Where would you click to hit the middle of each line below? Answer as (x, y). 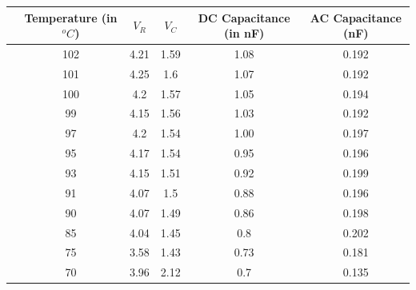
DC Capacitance (244, 17)
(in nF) (244, 33)
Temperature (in (71, 17)
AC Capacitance (356, 17)
